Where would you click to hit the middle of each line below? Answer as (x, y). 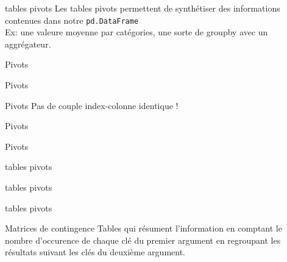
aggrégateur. (28, 44)
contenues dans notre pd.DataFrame (72, 20)
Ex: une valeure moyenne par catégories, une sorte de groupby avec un (136, 32)
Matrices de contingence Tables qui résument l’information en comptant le (143, 228)
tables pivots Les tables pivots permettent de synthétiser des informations (143, 8)
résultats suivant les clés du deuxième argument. (95, 252)
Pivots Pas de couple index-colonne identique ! (92, 105)
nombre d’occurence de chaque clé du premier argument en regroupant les (143, 240)
